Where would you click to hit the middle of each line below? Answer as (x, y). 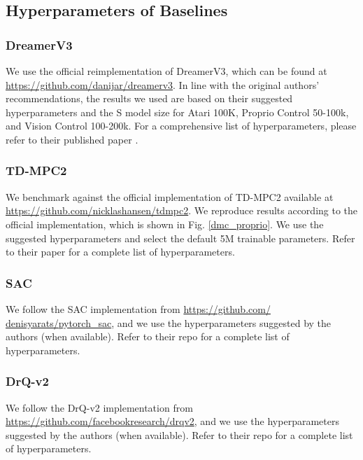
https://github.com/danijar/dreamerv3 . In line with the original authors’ (163, 84)
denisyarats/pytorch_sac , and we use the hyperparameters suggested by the (169, 322)
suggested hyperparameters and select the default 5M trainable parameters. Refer (180, 238)
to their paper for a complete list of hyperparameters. (120, 252)
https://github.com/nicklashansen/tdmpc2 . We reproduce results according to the (182, 210)
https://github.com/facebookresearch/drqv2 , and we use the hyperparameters (172, 421)
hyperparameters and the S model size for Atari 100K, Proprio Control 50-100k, (177, 112)
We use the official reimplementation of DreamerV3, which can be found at (166, 71)
